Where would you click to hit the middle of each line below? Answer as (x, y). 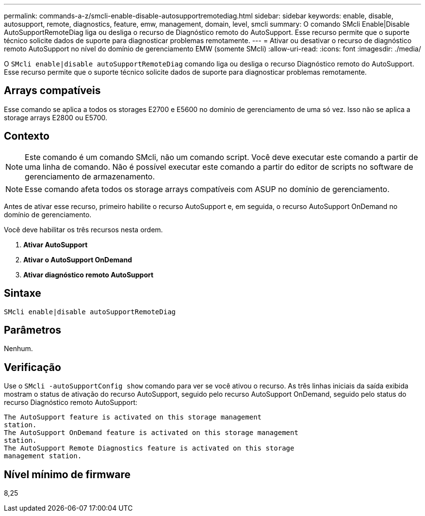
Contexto (27, 136)
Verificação (33, 367)
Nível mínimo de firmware (67, 474)
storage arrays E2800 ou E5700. (56, 117)
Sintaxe (23, 293)
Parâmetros (33, 330)
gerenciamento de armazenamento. (90, 176)
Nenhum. (18, 349)
